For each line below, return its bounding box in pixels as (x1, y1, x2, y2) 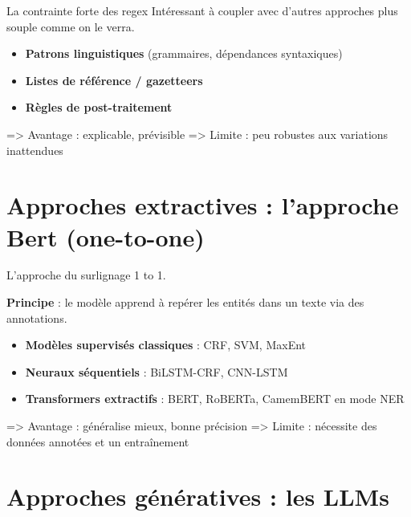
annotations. (6, 309, 67, 326)
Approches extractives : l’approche (6, 189, 399, 222)
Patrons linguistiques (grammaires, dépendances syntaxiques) (25, 45, 343, 62)
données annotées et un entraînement (6, 433, 189, 450)
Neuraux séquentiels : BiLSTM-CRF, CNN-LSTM (25, 363, 288, 380)
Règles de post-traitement (25, 99, 173, 116)
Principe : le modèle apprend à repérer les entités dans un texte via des (6, 294, 364, 311)
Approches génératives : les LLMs (6, 480, 389, 513)
